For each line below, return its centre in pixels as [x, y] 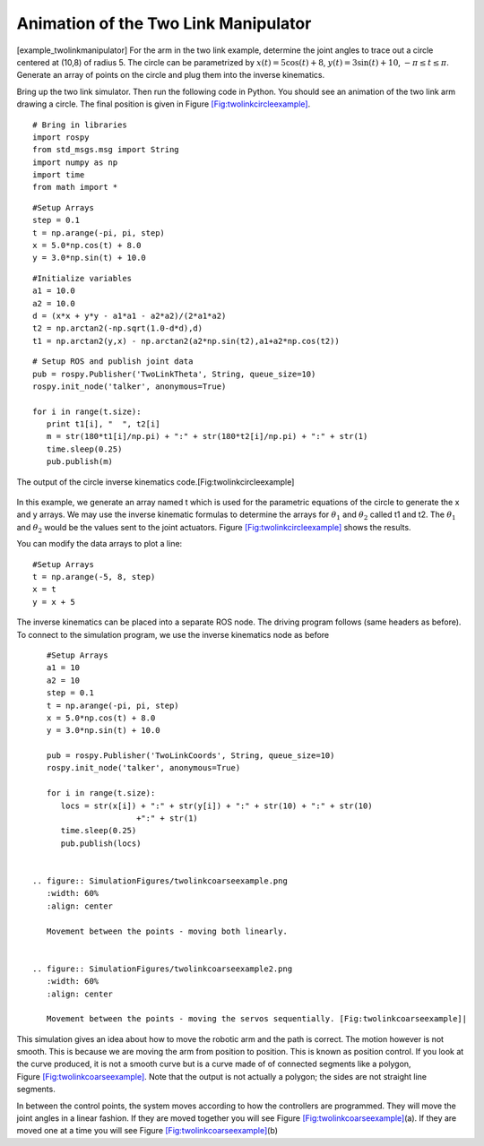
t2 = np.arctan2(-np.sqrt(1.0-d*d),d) [118, 328]
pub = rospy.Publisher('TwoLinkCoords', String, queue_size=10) [190, 756]
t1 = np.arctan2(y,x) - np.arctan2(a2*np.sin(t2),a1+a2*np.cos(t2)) [186, 341]
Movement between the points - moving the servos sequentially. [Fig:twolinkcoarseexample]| [257, 1019]
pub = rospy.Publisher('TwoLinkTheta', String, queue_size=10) [174, 374]
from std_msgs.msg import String [106, 150]
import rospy [61, 137]
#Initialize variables [82, 278]
